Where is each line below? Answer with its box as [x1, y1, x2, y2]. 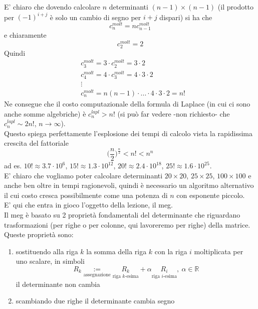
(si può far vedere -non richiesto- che [117, 108, 230, 119]
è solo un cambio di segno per [50, 12, 141, 22]
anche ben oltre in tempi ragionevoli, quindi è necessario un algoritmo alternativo [4, 180, 254, 190]
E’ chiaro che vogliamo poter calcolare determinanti [4, 170, 163, 180]
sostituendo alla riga [16, 246, 78, 256]
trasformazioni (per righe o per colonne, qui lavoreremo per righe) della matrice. [4, 219, 250, 230]
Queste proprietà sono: [4, 229, 74, 240]
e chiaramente [4, 29, 47, 40]
